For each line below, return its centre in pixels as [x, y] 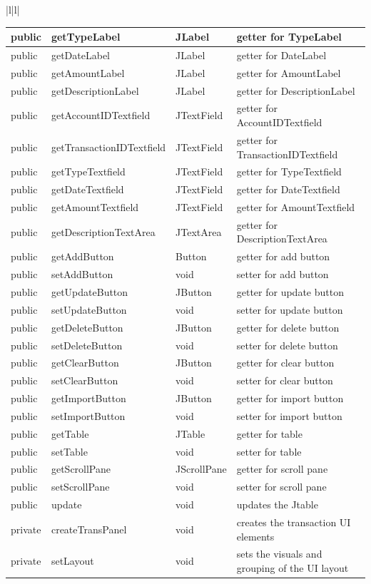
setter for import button [289, 415]
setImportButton [88, 415]
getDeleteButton [87, 327]
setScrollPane [80, 487]
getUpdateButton [90, 292]
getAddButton [82, 256]
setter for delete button [287, 345]
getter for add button [283, 256]
